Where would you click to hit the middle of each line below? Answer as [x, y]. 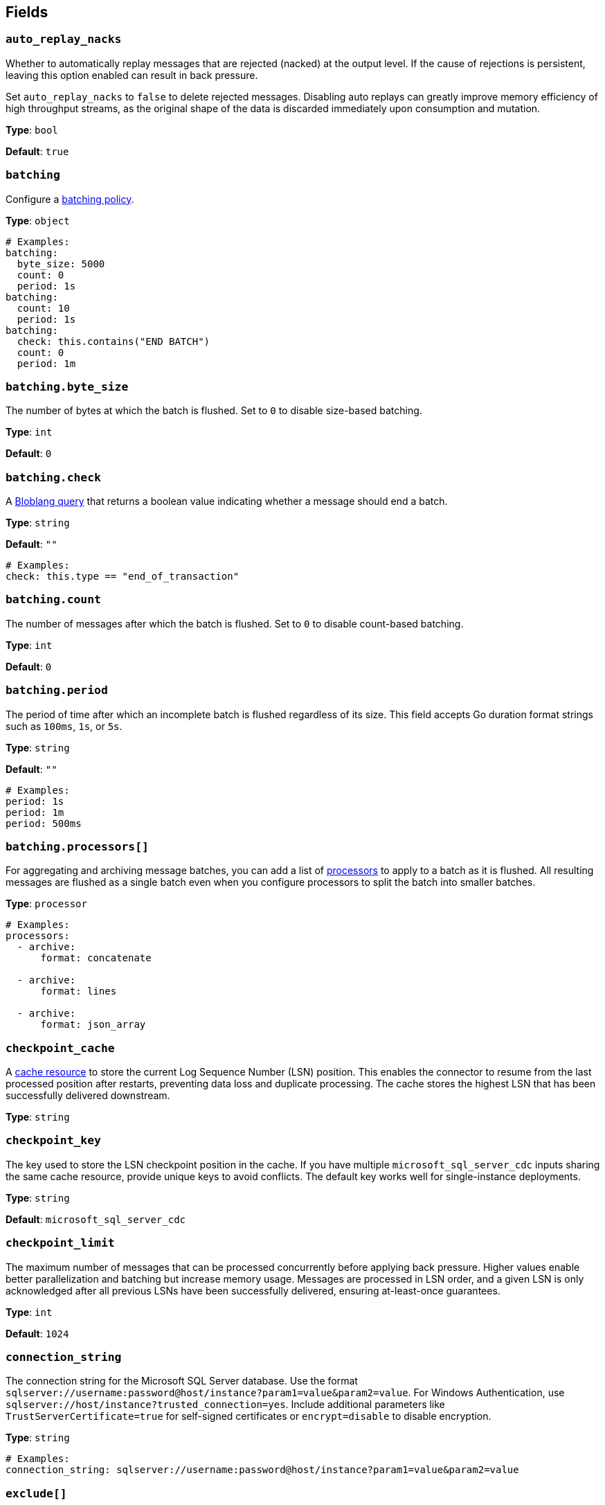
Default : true [37, 151]
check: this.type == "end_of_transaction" [123, 577]
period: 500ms [44, 823]
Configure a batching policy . [70, 199]
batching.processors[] [77, 846]
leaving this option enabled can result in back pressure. [132, 75]
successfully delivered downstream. [88, 1096]
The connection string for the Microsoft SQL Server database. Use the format [182, 1381]
